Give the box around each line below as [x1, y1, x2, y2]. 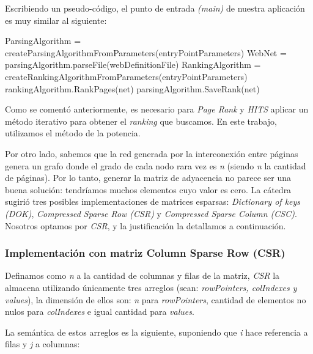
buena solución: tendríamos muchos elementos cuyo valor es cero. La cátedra [5, 183, 292, 196]
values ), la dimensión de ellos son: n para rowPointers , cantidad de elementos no [5, 293, 306, 306]
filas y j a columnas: [5, 337, 80, 350]
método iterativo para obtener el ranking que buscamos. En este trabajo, [5, 114, 277, 127]
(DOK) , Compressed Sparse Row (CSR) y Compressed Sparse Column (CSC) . [5, 207, 297, 219]
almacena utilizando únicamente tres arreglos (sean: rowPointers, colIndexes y [5, 281, 297, 293]
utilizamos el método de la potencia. [5, 127, 141, 139]
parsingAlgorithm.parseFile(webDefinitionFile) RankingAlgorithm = [5, 58, 261, 71]
